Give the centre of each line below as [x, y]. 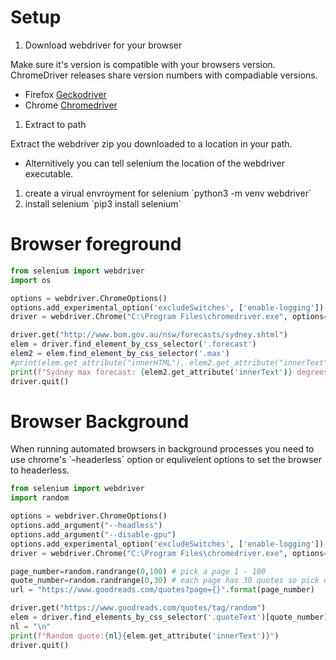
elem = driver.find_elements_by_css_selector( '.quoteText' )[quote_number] [169, 617]
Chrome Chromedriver [71, 105]
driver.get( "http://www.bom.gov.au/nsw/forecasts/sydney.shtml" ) [149, 335]
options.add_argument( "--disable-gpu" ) [93, 534]
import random [40, 498]
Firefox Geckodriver [65, 94]
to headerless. [40, 470]
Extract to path [55, 124]
